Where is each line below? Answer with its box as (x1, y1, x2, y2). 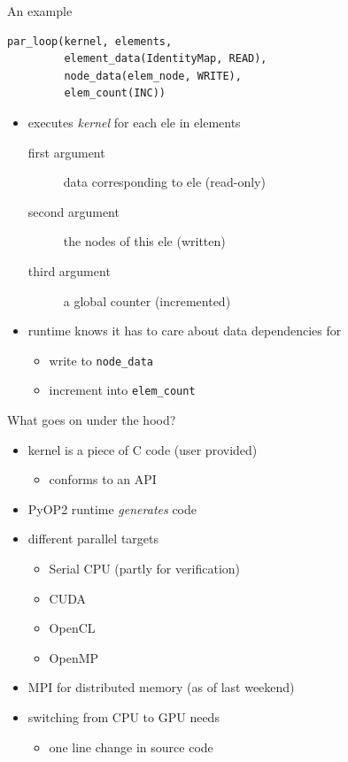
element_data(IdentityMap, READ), (64, 52, 267, 65)
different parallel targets (27, 529, 159, 548)
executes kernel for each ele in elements (27, 112, 241, 131)
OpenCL (49, 619, 96, 637)
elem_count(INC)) (64, 87, 166, 100)
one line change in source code (49, 737, 213, 756)
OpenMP (49, 648, 99, 666)
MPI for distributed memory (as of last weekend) (27, 678, 295, 697)
